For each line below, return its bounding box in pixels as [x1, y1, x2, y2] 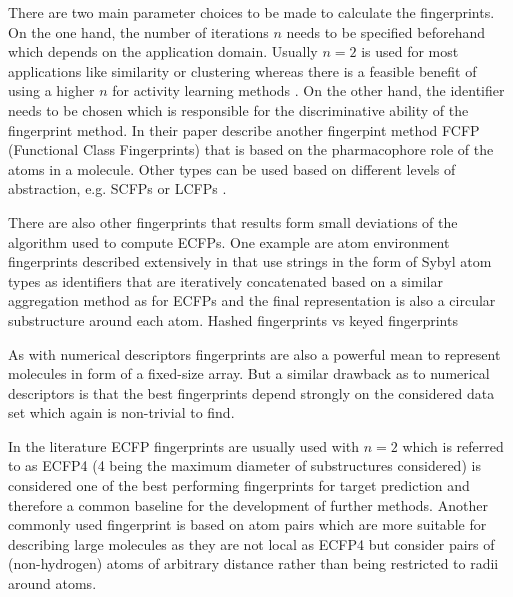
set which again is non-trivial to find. [8, 402, 235, 423]
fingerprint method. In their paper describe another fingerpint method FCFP [8, 119, 480, 140]
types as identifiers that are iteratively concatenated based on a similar [8, 270, 443, 291]
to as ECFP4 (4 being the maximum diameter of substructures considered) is [8, 455, 481, 476]
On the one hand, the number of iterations [8, 21, 269, 42]
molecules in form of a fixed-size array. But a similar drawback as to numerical [8, 363, 490, 384]
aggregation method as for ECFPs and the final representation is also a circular [8, 290, 496, 311]
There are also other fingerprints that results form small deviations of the [8, 211, 458, 232]
